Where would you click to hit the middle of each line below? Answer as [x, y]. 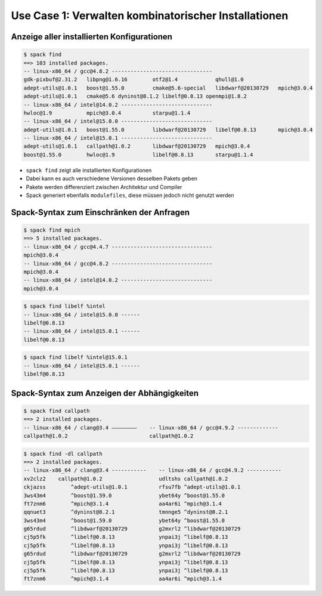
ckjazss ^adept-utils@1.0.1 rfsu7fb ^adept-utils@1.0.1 [132, 487]
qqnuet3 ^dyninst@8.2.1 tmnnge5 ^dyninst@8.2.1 [126, 512]
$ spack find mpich [52, 230]
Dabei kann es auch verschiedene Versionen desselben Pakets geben [112, 178]
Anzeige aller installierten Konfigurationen [92, 37]
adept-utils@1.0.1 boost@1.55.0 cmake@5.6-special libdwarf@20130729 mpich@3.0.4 [168, 88]
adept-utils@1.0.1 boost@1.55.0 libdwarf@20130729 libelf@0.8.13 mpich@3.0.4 [168, 129]
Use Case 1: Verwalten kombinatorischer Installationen [150, 16]
